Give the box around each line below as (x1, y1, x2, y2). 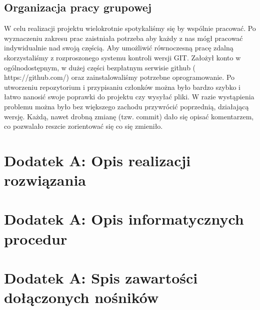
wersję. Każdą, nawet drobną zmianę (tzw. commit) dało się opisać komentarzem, (4, 111, 254, 121)
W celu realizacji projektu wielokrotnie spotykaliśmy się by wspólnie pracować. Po (4, 23, 256, 33)
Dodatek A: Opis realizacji (4, 150, 191, 170)
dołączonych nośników (4, 287, 159, 308)
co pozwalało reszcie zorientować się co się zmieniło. (4, 121, 163, 131)
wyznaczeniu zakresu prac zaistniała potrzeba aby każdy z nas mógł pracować (4, 32, 243, 43)
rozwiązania (4, 170, 86, 190)
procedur (4, 228, 67, 249)
